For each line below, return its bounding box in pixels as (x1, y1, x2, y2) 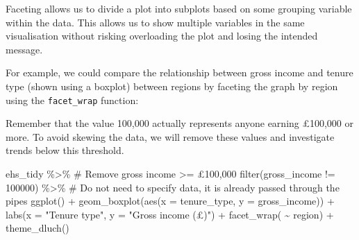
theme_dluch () (6, 221, 69, 235)
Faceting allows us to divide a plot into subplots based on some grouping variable (6, 1, 352, 15)
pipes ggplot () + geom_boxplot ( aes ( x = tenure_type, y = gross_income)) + (6, 194, 335, 208)
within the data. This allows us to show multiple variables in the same (6, 15, 305, 29)
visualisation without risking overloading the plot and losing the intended (6, 28, 318, 43)
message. (6, 42, 43, 56)
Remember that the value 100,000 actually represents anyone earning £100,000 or (6, 116, 354, 130)
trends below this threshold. (6, 143, 124, 157)
